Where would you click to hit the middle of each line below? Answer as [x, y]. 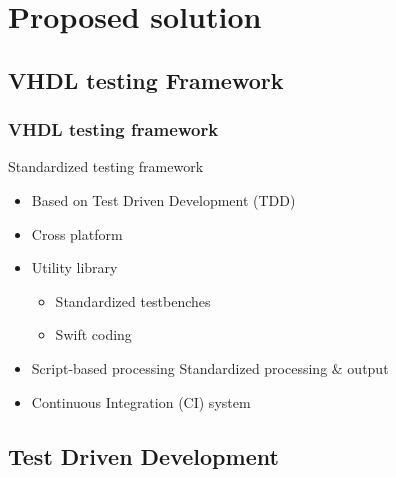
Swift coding [93, 334]
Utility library [74, 267]
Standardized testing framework [106, 166]
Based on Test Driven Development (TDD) [163, 199]
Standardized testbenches [133, 300]
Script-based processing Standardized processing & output [210, 367]
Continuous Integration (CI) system [141, 401]
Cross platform [77, 233]
